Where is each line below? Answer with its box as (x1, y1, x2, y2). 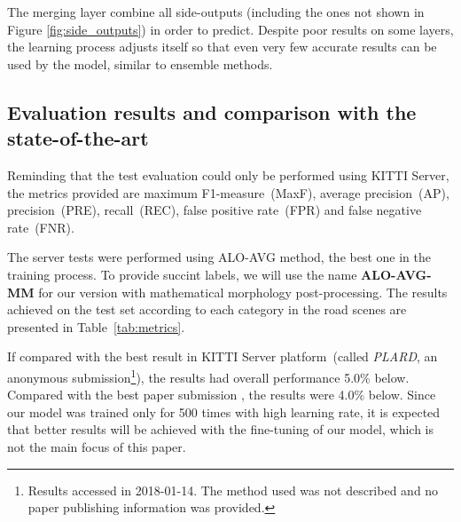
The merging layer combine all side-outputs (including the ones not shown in (7, 3, 425, 20)
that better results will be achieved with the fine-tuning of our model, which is (7, 420, 434, 439)
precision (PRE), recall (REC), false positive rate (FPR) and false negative (7, 201, 422, 219)
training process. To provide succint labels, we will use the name (7, 265, 357, 283)
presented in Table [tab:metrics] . (7, 317, 185, 336)
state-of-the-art (7, 124, 149, 152)
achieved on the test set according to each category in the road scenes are (7, 300, 407, 319)
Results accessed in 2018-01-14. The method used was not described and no (27, 480, 439, 499)
